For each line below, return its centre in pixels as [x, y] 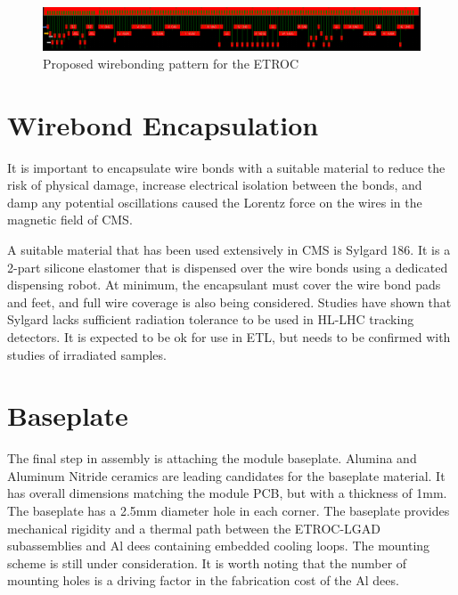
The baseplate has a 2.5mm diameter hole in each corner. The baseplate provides [229, 511]
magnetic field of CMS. [70, 220]
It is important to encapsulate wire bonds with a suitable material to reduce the [226, 167]
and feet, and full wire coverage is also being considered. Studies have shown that [229, 302]
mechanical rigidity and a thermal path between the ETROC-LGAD [194, 528]
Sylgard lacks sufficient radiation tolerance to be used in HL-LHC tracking [211, 319]
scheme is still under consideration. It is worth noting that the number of [207, 562]
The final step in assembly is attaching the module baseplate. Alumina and [212, 458]
